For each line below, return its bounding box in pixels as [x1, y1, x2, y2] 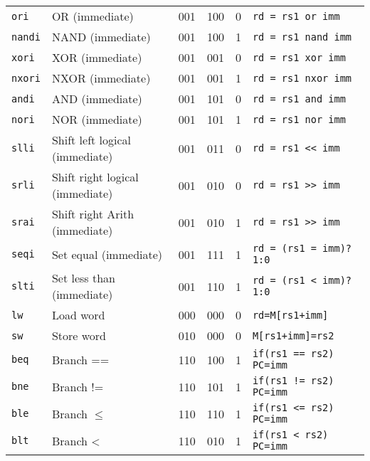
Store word [51, 327, 107, 344]
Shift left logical [51, 132, 132, 148]
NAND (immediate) [51, 28, 151, 45]
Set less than [51, 270, 115, 286]
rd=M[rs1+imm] [252, 309, 329, 321]
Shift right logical [51, 169, 139, 185]
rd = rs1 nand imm [252, 31, 352, 43]
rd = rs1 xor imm [252, 51, 346, 63]
